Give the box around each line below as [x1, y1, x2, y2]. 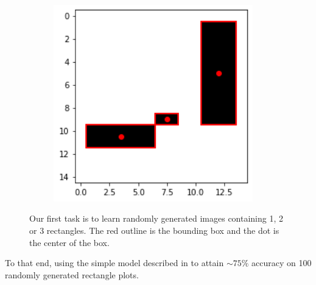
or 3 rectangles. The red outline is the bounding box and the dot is [29, 224, 279, 237]
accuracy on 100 [251, 256, 312, 269]
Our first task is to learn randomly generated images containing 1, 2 [29, 212, 284, 225]
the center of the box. [29, 236, 110, 248]
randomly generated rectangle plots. [5, 268, 139, 281]
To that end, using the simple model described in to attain [5, 256, 224, 269]
